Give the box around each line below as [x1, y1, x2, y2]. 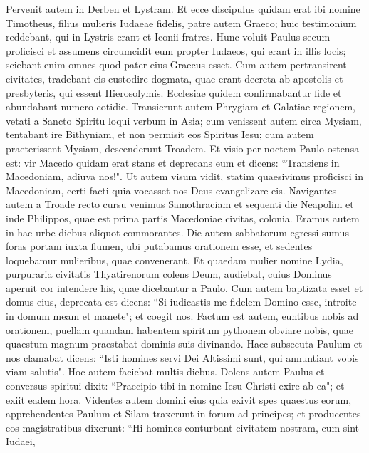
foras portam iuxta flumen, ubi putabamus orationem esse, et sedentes [6, 239, 313, 254]
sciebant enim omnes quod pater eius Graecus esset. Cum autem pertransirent [6, 57, 347, 72]
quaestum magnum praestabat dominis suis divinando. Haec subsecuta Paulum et [6, 336, 363, 351]
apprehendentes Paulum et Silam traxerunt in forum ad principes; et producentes [6, 406, 361, 421]
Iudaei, [6, 434, 36, 449]
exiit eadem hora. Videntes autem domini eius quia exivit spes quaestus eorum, [6, 392, 352, 407]
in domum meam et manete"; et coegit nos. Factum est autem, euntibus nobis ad [6, 308, 359, 323]
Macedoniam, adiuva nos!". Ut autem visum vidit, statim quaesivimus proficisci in [6, 169, 363, 184]
